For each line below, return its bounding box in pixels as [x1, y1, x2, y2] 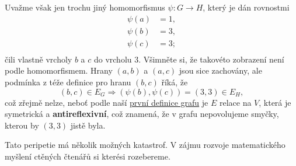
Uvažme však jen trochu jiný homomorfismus [5, 1, 165, 13]
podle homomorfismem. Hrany [5, 64, 113, 77]
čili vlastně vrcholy [5, 53, 72, 65]
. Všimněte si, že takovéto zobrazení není [138, 53, 284, 65]
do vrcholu [93, 53, 132, 65]
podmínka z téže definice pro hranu [5, 75, 131, 88]
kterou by [5, 119, 39, 131]
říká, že [161, 75, 188, 88]
